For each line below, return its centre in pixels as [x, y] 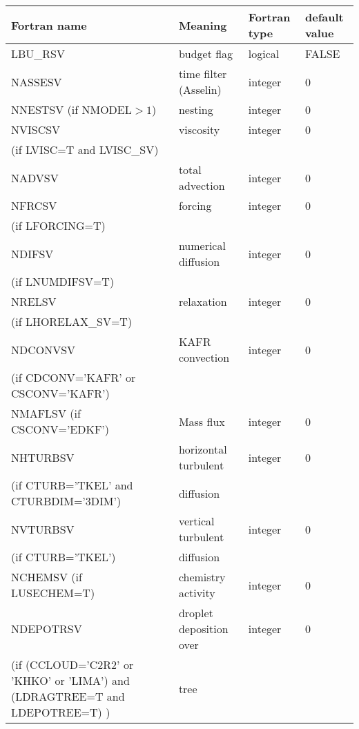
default [324, 17]
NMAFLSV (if [46, 413]
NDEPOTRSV [47, 629]
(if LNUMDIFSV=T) [63, 281]
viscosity [199, 129]
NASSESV [37, 81]
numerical [202, 245]
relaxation [203, 301]
